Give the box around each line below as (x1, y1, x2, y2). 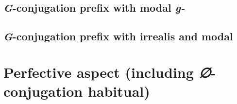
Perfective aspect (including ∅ (3, 62, 211, 82)
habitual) (87, 81, 150, 101)
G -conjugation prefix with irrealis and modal (3, 29, 233, 44)
